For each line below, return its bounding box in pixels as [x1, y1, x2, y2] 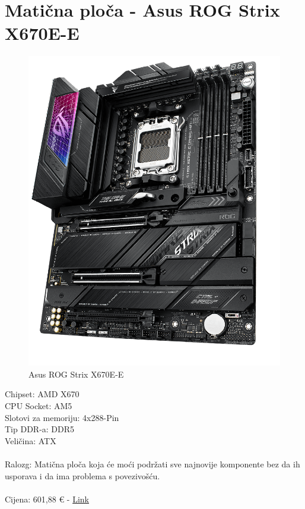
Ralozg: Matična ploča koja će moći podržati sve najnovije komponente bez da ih [5, 457, 300, 470]
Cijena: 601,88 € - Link [5, 492, 89, 505]
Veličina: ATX [5, 434, 56, 447]
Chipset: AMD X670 [5, 388, 80, 400]
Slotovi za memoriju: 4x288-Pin [5, 411, 119, 423]
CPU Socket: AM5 [5, 399, 72, 411]
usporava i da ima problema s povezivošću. [5, 469, 160, 482]
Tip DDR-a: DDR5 [5, 423, 75, 435]
